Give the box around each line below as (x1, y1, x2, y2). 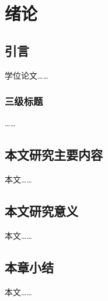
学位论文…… (5, 69, 48, 81)
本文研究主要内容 (5, 146, 103, 164)
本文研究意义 (5, 202, 78, 220)
